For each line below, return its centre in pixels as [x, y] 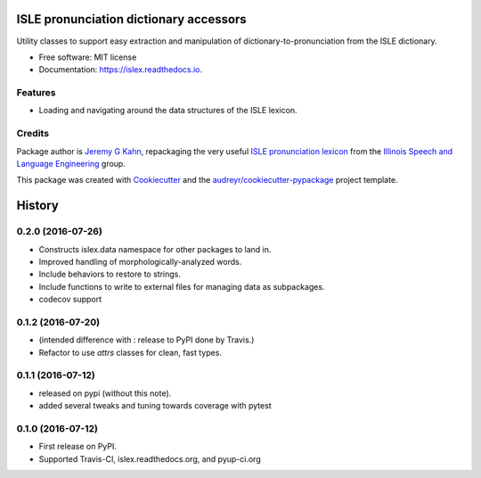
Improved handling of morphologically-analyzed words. [140, 261]
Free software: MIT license [88, 57]
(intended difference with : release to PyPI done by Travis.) [147, 340]
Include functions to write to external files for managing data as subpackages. [182, 286]
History [38, 206]
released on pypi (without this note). [105, 393]
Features [36, 93]
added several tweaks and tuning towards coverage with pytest [155, 406]
